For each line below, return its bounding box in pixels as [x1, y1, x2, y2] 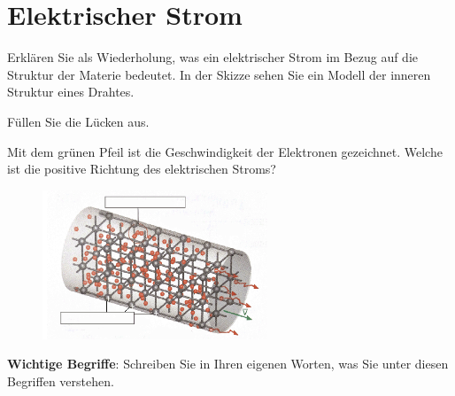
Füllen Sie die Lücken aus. [7, 112, 150, 130]
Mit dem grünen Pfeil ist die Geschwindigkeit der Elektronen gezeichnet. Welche [7, 142, 443, 160]
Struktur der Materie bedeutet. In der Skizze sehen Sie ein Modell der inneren [7, 65, 431, 83]
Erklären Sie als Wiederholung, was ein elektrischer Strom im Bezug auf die [7, 48, 419, 66]
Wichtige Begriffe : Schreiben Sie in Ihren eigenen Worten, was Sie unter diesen [7, 354, 449, 373]
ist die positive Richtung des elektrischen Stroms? [7, 159, 276, 178]
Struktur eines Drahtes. [7, 82, 135, 101]
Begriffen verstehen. [7, 372, 114, 391]
